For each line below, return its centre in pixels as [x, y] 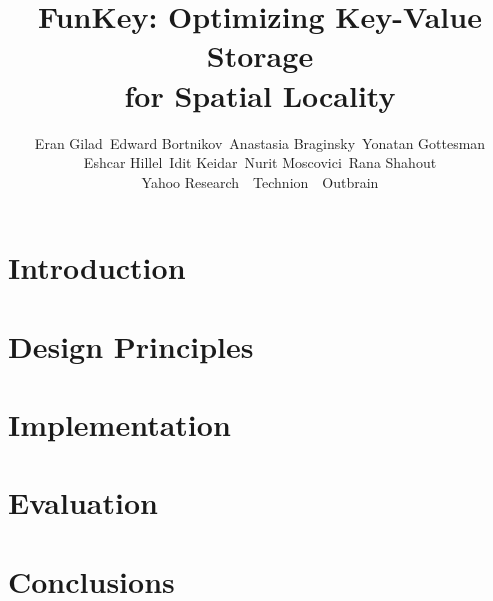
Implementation [119, 424]
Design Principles [131, 345]
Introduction [97, 267]
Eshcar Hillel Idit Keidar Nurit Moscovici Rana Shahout [260, 162]
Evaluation [83, 502]
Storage [260, 55]
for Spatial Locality [260, 94]
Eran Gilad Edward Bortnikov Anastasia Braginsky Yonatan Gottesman [260, 142]
